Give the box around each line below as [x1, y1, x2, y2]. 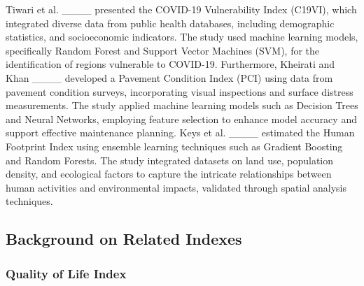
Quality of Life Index [6, 264, 127, 282]
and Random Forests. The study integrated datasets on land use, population [6, 152, 334, 167]
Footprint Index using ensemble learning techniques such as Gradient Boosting [6, 138, 343, 153]
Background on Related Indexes [6, 228, 242, 250]
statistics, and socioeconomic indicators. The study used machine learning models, [6, 29, 358, 44]
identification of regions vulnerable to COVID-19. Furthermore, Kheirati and [6, 57, 335, 71]
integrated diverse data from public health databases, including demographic [6, 15, 335, 30]
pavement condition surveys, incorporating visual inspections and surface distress [6, 84, 353, 99]
